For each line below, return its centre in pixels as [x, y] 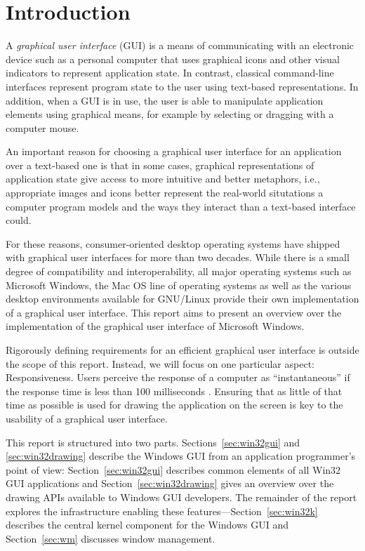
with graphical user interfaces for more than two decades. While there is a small [178, 257]
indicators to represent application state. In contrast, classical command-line [170, 73]
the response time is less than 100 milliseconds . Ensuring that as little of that [174, 391]
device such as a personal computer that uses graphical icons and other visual [173, 59]
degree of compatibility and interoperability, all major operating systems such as [179, 271]
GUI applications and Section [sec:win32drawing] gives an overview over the [170, 483]
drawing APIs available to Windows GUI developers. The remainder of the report [181, 497]
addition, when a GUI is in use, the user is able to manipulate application [165, 100]
